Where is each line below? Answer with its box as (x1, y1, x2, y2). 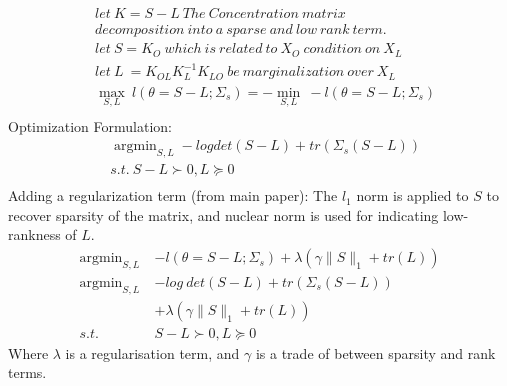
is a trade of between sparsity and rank (255, 342, 496, 363)
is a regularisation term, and (65, 342, 240, 363)
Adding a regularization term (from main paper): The (8, 185, 338, 206)
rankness (8, 224, 61, 245)
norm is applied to (356, 185, 469, 206)
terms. (8, 362, 47, 383)
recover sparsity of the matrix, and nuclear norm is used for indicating (8, 204, 439, 225)
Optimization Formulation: (8, 115, 172, 136)
